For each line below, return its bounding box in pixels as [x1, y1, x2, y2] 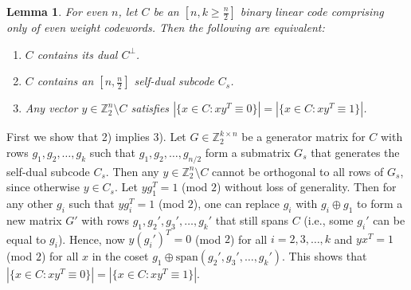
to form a [357, 194, 403, 211]
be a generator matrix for [241, 128, 366, 145]
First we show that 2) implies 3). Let [6, 128, 186, 145]
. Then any [105, 163, 159, 179]
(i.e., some [303, 211, 354, 228]
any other [6, 194, 53, 211]
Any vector [25, 100, 78, 116]
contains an [37, 72, 94, 89]
